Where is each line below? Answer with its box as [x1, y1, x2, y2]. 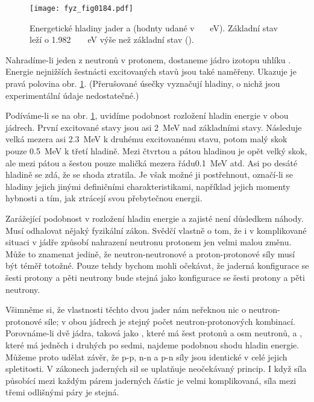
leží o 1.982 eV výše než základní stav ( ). [30, 33, 194, 46]
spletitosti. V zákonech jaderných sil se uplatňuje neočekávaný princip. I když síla [5, 362, 307, 375]
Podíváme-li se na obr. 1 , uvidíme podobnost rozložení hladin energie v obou [5, 109, 289, 122]
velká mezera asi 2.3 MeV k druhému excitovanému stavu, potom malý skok [5, 133, 287, 145]
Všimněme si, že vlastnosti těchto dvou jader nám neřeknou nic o [5, 303, 246, 316]
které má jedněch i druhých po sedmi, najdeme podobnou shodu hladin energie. [5, 338, 300, 351]
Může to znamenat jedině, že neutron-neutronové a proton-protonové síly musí [5, 247, 295, 260]
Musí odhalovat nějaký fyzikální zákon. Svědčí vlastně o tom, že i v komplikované [5, 224, 307, 236]
